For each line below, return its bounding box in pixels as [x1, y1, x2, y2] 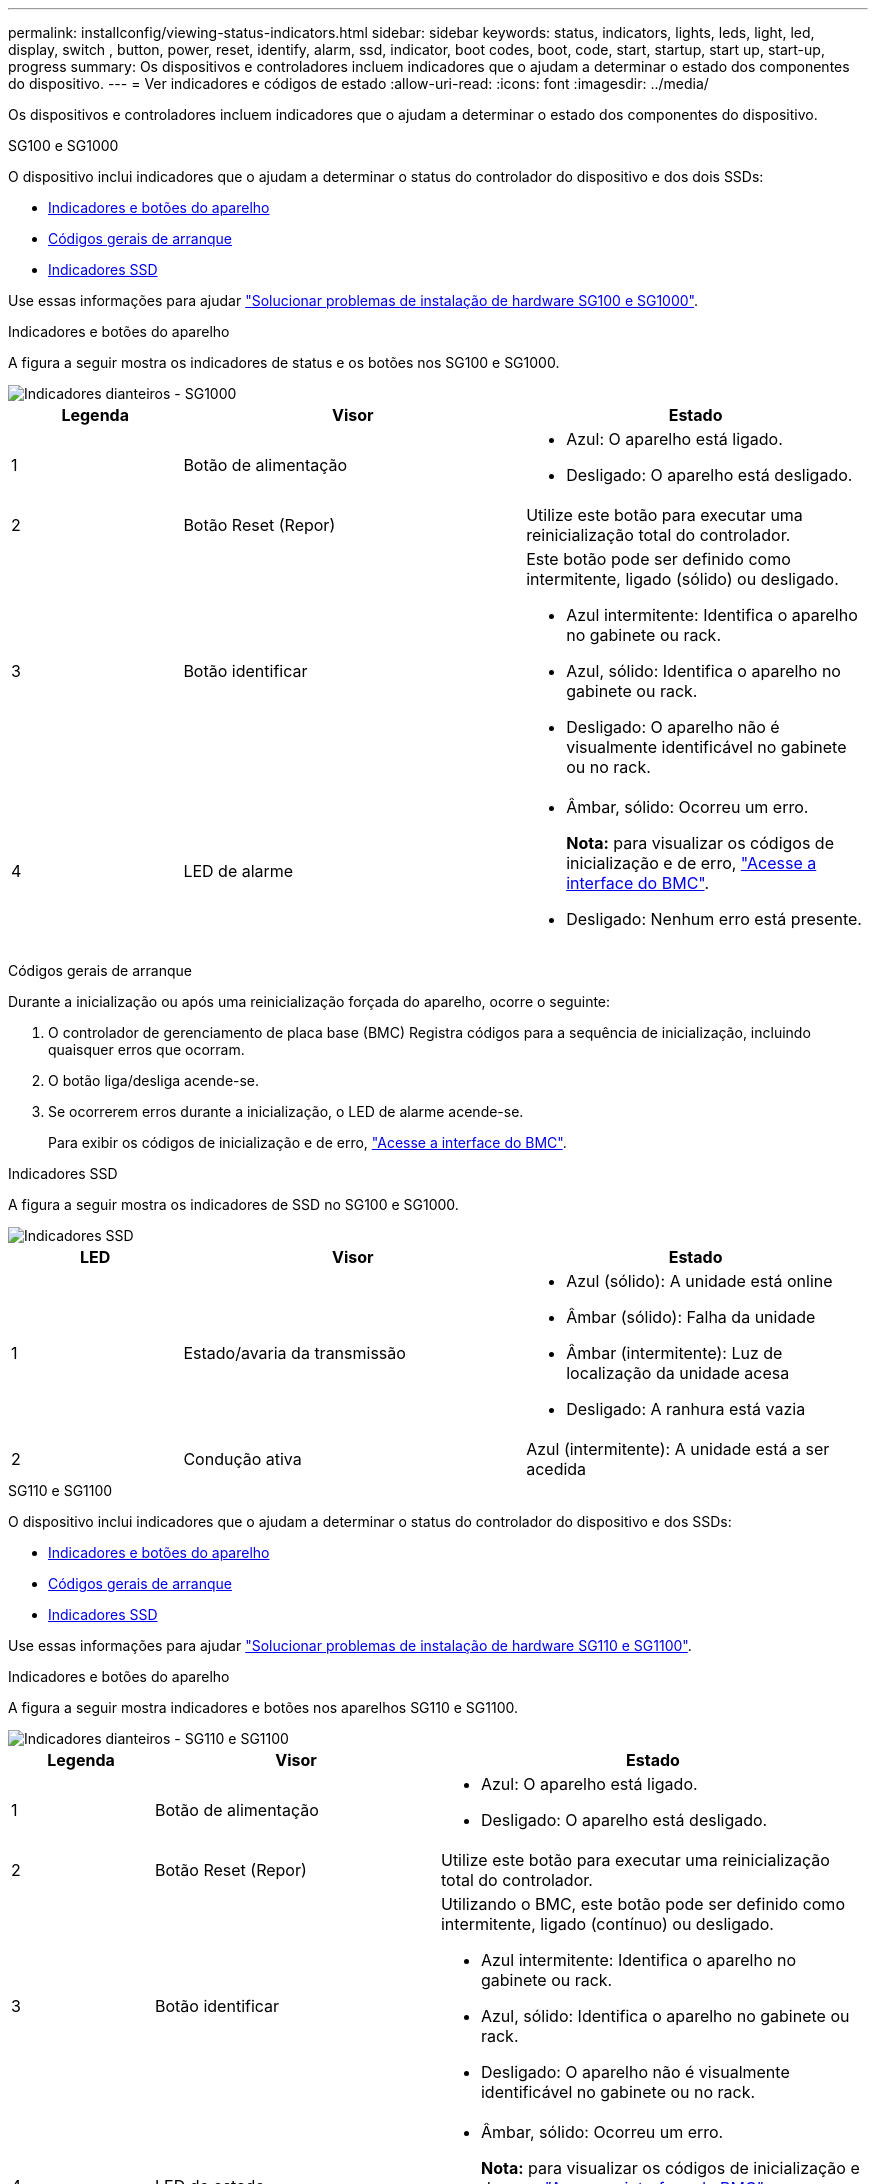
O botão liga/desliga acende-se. [48, 1072, 260, 1089]
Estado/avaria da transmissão [183, 1343, 406, 1363]
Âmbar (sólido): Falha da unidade [566, 1307, 816, 1327]
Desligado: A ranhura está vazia [566, 1399, 806, 1419]
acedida [526, 1459, 587, 1479]
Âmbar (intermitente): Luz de [566, 1343, 783, 1363]
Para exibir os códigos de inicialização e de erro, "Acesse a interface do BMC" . [48, 1134, 567, 1151]
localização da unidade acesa [566, 1363, 790, 1383]
